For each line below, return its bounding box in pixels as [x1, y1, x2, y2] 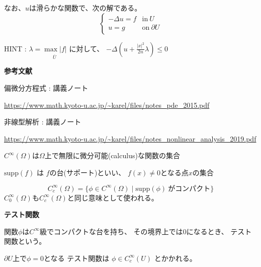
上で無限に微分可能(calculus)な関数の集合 [44, 150, 180, 161]
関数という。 [4, 236, 46, 246]
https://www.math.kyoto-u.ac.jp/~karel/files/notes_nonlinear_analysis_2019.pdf [4, 133, 256, 144]
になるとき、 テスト [186, 226, 252, 236]
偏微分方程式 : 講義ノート [4, 82, 89, 93]
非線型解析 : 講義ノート [4, 116, 81, 127]
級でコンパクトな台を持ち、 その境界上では [39, 226, 183, 236]
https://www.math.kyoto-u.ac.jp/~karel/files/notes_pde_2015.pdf [4, 99, 210, 110]
